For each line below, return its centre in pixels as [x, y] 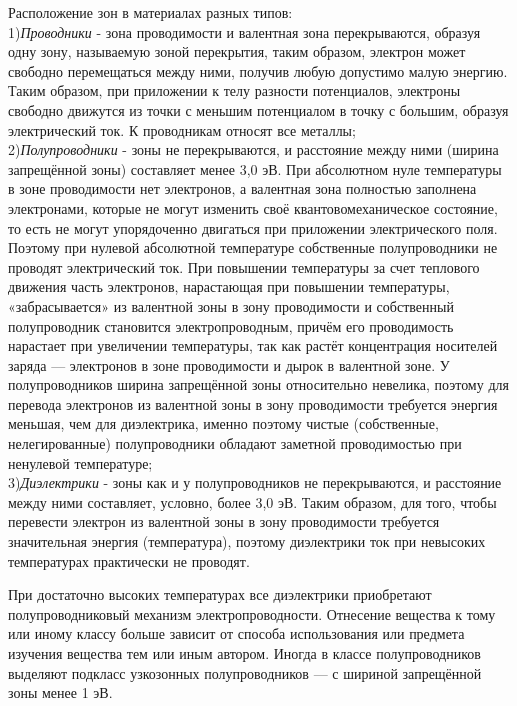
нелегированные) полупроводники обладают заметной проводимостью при [235, 443]
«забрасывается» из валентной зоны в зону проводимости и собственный [231, 305]
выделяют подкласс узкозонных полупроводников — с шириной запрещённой [245, 672]
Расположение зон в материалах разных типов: [150, 12]
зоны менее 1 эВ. [60, 692]
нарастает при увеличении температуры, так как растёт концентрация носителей [253, 345]
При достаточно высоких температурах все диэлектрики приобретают [220, 594]
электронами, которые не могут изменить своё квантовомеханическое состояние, [253, 207]
